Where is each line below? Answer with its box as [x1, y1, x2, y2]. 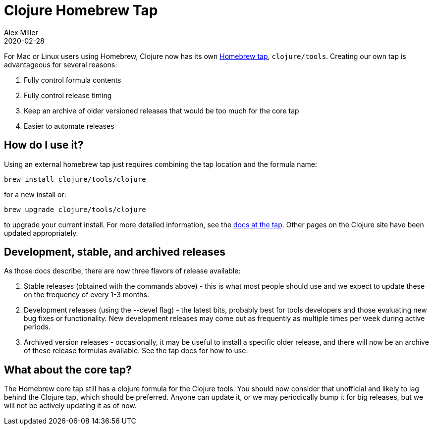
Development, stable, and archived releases [4, 246, 226, 259]
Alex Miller [4, 28, 38, 37]
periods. [24, 322, 51, 331]
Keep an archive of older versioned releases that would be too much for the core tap [24, 106, 299, 115]
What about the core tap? [4, 363, 132, 376]
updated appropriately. [4, 228, 78, 237]
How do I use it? [4, 139, 84, 152]
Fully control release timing [24, 91, 112, 100]
